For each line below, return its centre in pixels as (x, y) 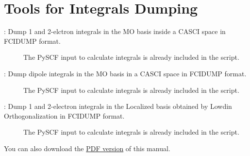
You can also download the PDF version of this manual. (87, 148)
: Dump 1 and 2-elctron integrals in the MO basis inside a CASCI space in (115, 31)
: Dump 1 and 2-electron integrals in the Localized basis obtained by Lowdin (118, 106)
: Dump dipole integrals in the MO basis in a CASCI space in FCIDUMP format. (125, 73)
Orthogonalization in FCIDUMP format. (64, 115)
